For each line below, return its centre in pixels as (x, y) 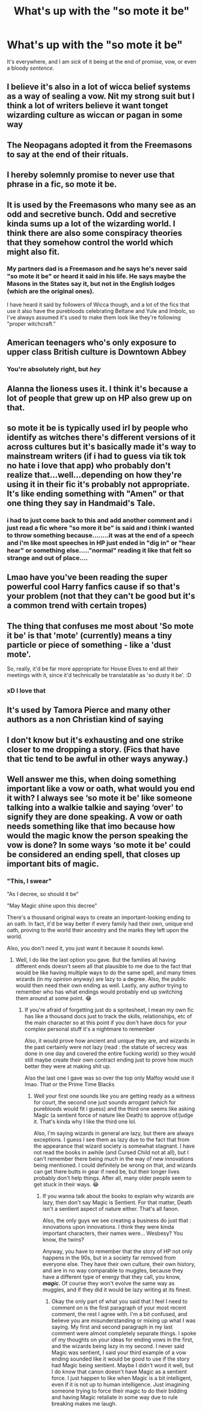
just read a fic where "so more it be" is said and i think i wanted (100, 528)
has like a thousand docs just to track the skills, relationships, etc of (108, 1016)
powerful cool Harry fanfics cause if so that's (93, 587)
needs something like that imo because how (91, 827)
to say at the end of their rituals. (68, 154)
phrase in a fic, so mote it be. (62, 184)
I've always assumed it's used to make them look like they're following (94, 317)
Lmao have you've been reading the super (87, 577)
